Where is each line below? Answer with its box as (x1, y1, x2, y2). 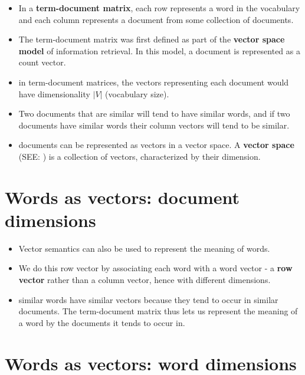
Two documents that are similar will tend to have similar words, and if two (18, 107, 290, 120)
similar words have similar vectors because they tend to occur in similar (18, 293, 278, 305)
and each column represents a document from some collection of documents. (18, 13, 294, 25)
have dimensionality (18, 87, 90, 100)
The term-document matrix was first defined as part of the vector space (18, 33, 285, 45)
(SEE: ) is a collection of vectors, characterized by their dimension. (18, 150, 261, 162)
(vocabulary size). (105, 87, 169, 100)
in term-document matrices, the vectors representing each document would (18, 75, 289, 88)
